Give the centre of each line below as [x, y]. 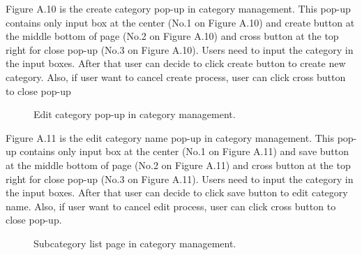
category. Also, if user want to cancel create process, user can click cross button [176, 76]
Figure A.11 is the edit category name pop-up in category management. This [170, 137]
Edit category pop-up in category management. [135, 114]
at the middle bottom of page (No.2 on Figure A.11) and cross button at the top [178, 165]
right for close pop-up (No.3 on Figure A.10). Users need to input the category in [180, 49]
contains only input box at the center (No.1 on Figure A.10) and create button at [180, 22]
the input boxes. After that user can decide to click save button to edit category [177, 192]
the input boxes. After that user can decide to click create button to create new [176, 63]
